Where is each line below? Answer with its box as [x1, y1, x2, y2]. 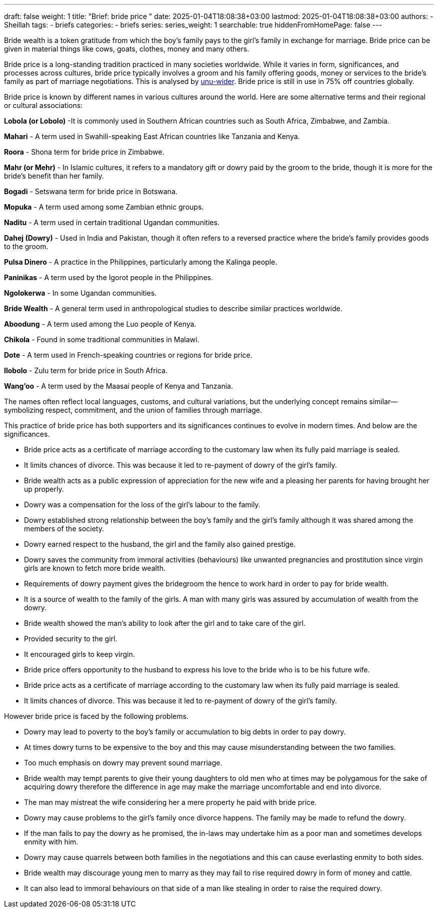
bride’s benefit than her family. [4, 172, 104, 180]
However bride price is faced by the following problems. [4, 712, 188, 720]
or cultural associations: [4, 101, 83, 110]
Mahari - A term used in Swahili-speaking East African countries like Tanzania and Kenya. [4, 132, 300, 141]
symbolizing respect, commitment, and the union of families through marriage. [4, 406, 262, 414]
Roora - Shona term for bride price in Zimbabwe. [4, 148, 164, 156]
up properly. [24, 485, 64, 493]
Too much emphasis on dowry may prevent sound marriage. [24, 758, 222, 767]
